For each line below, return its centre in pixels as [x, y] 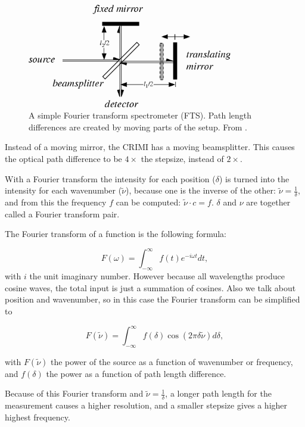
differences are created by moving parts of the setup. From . [138, 127]
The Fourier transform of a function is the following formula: [116, 234]
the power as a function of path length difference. [136, 373]
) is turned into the [254, 178]
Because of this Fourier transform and [74, 393]
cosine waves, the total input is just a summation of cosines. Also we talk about [150, 287]
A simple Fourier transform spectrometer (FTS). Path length [140, 115]
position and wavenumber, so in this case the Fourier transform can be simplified [152, 299]
